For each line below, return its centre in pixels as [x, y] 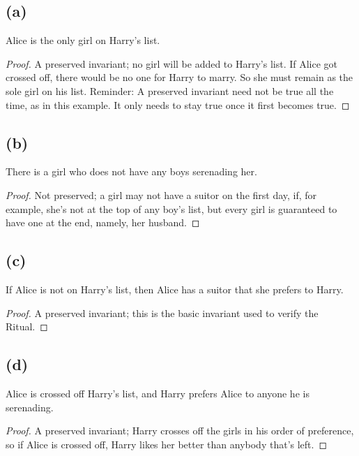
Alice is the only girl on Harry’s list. [83, 40]
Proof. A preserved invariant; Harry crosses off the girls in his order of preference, [180, 431]
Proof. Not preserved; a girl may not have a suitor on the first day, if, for [161, 194]
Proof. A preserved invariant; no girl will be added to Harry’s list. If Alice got [172, 63]
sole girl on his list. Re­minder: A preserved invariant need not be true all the [170, 90]
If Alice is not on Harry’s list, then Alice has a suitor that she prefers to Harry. [175, 289]
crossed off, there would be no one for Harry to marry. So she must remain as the [179, 77]
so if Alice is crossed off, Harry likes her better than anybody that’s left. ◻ [167, 444]
